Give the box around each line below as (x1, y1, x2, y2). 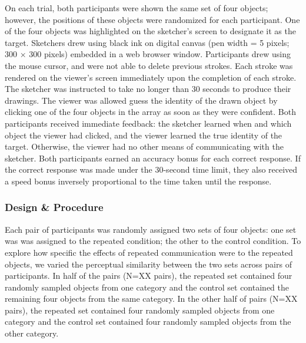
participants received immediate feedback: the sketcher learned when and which (5, 117, 292, 129)
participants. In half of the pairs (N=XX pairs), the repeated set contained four (5, 269, 292, 282)
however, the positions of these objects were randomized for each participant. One (5, 13, 300, 25)
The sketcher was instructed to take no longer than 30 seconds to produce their (5, 83, 291, 95)
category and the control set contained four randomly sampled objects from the (5, 315, 291, 328)
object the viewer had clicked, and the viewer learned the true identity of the (5, 128, 282, 141)
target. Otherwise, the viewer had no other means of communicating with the (5, 140, 284, 153)
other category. (5, 327, 59, 339)
